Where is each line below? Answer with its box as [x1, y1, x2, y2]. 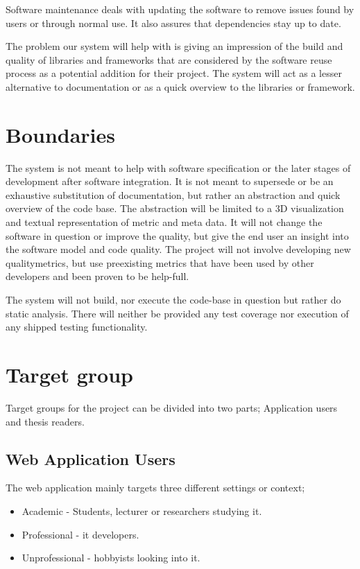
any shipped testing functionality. [6, 319, 148, 334]
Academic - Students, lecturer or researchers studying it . [22, 503, 262, 518]
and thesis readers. [6, 414, 85, 428]
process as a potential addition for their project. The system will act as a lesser [6, 66, 342, 80]
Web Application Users [6, 448, 175, 469]
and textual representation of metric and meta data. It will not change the [6, 215, 323, 229]
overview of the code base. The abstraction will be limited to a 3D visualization [6, 201, 344, 216]
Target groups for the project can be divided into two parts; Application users [6, 400, 338, 414]
